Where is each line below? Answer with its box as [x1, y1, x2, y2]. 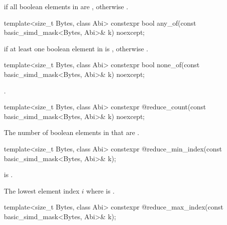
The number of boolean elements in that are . [4, 127, 139, 137]
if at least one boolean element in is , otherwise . [4, 43, 148, 53]
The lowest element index [4, 185, 80, 195]
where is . [86, 185, 115, 195]
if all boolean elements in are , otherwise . [4, 1, 129, 11]
